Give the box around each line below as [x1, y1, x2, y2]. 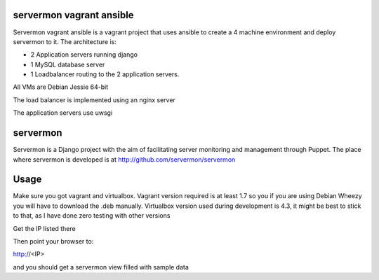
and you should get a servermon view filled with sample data [13, 262, 189, 271]
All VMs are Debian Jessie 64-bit [13, 83, 109, 91]
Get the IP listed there [13, 224, 77, 232]
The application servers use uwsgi [13, 108, 113, 117]
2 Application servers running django [30, 50, 138, 59]
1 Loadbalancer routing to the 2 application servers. [30, 70, 180, 78]
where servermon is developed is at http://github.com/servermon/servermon [13, 155, 236, 164]
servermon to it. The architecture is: [13, 37, 117, 45]
